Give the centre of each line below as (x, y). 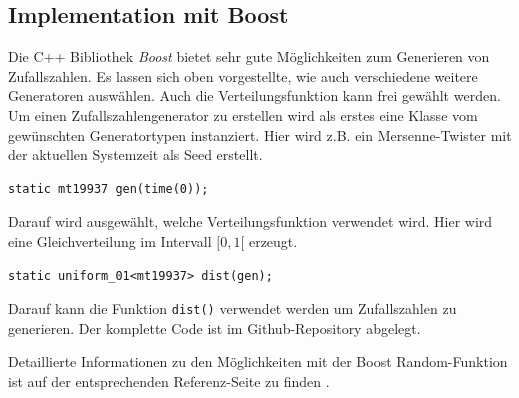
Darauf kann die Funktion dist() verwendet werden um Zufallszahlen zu (232, 308)
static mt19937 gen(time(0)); (108, 188)
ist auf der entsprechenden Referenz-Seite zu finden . (169, 380)
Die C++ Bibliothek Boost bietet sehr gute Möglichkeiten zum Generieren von (249, 56)
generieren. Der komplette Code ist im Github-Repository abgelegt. (214, 327)
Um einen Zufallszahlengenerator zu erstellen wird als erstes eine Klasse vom (243, 114)
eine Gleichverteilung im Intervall (110, 240)
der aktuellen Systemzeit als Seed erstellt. (135, 154)
